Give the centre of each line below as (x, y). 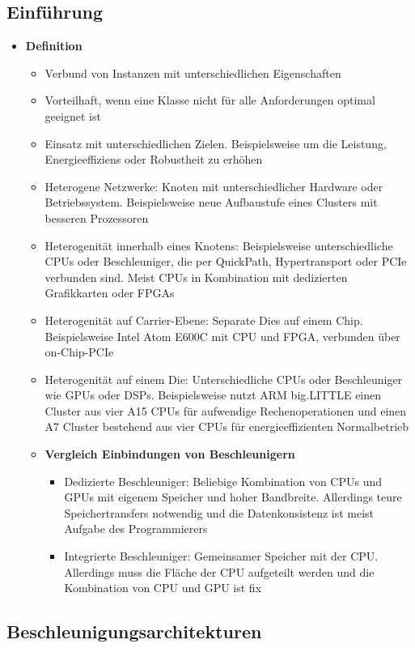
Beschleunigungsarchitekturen (134, 631)
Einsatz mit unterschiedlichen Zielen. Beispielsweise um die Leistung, (216, 143)
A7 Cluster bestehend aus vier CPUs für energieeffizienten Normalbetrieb (227, 426)
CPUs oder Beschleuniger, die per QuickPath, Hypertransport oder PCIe (226, 261)
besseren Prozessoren (97, 217)
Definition (54, 46)
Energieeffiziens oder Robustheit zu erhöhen (154, 159)
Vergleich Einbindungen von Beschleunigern (170, 454)
